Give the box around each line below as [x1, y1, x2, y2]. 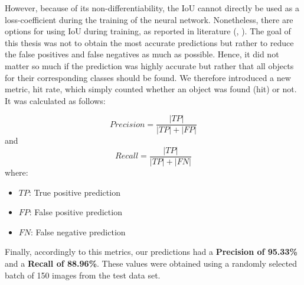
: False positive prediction [29, 206, 122, 218]
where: [5, 166, 28, 179]
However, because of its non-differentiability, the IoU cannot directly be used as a [5, 2, 299, 14]
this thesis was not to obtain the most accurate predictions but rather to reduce [5, 36, 294, 48]
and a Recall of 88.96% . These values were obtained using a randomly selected [5, 257, 298, 270]
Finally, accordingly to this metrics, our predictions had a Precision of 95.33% [5, 245, 298, 258]
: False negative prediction [31, 225, 126, 238]
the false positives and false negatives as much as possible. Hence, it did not [5, 48, 279, 60]
